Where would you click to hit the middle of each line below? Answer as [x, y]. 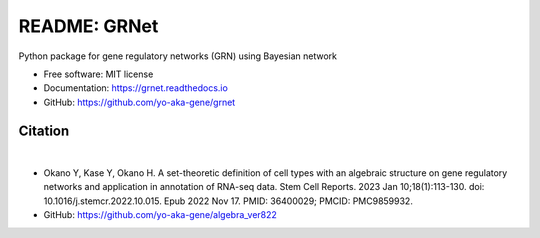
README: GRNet [88, 26]
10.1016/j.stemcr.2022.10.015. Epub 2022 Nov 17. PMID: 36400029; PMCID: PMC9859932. [228, 201]
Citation [44, 130]
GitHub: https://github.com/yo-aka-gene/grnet [139, 102]
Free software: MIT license [98, 74]
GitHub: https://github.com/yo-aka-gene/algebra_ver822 [160, 215]
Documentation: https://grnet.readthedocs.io [136, 88]
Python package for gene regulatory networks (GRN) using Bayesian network [177, 56]
